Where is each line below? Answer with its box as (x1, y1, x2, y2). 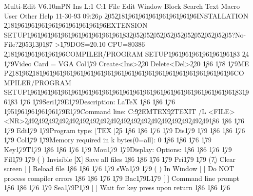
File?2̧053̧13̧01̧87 (4, 39, 53, 49)
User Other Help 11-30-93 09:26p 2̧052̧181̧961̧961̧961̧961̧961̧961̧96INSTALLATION (4, 10, 249, 20)
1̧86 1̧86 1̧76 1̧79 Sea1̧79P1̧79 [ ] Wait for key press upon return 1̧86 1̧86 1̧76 (4, 182, 230, 193)
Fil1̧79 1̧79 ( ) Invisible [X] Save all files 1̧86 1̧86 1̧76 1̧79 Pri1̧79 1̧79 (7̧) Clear (4, 154, 236, 164)
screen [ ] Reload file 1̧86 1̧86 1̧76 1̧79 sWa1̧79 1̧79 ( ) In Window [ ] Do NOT (4, 163, 234, 174)
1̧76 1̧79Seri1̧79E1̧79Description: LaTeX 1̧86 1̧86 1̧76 (19, 96, 175, 106)
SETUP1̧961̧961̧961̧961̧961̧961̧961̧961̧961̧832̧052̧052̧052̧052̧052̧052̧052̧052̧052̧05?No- (4, 29, 246, 39)
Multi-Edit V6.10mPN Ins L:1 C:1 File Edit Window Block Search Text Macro (4, 1, 240, 11)
